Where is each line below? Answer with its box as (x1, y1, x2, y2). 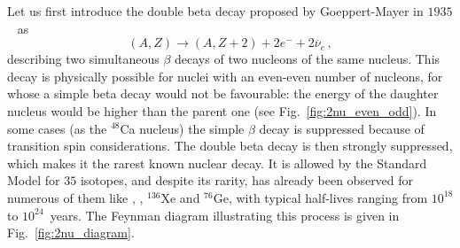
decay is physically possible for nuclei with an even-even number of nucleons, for (7, 66, 443, 85)
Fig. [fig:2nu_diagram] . (7, 223, 135, 242)
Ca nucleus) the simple (120, 119, 245, 137)
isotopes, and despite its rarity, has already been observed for (80, 171, 414, 190)
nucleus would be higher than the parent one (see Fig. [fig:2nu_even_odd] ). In (7, 101, 437, 120)
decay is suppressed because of (259, 119, 425, 137)
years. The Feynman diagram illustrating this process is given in (50, 205, 400, 224)
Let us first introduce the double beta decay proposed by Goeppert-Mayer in (7, 2, 424, 19)
